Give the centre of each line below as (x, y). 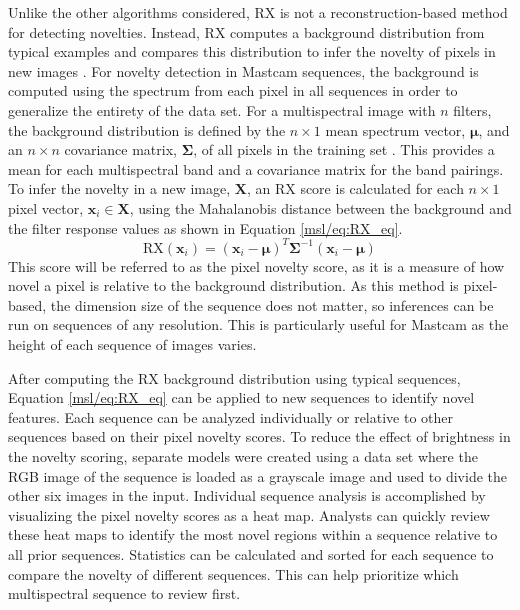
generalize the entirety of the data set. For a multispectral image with (222, 109)
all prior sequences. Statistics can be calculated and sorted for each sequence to (251, 553)
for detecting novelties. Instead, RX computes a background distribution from (246, 31)
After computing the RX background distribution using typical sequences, (234, 377)
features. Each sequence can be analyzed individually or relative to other (231, 416)
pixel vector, (46, 207)
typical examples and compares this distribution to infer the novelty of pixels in (252, 51)
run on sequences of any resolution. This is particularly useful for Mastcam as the (258, 324)
